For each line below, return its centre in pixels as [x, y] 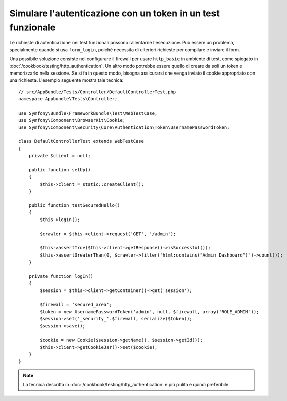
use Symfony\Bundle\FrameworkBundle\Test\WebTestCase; [88, 113]
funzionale [32, 27]
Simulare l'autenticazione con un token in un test [115, 13]
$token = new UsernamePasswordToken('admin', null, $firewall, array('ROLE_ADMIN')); [149, 312]
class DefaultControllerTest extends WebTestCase [81, 141]
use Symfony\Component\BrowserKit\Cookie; [72, 120]
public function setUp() [60, 170]
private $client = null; [60, 156]
